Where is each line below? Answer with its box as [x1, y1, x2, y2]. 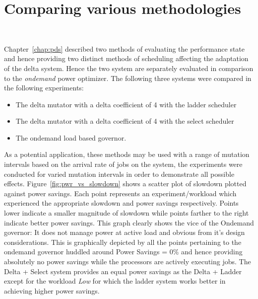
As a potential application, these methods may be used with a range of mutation [4, 149, 250, 159]
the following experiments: [4, 82, 84, 93]
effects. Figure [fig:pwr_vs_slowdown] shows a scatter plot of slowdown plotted [4, 178, 247, 189]
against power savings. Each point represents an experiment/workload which [4, 188, 237, 198]
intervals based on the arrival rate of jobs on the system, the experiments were [4, 159, 243, 169]
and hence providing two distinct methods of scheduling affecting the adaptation [4, 53, 249, 64]
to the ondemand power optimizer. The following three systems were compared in [4, 73, 252, 83]
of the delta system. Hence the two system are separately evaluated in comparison [4, 63, 254, 73]
